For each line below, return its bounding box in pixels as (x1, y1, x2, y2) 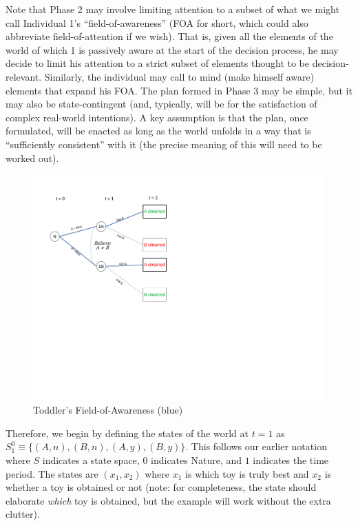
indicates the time (253, 453, 329, 467)
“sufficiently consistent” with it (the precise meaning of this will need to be (6, 136, 322, 151)
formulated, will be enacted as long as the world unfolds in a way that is (6, 123, 311, 138)
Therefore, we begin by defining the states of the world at (6, 425, 249, 440)
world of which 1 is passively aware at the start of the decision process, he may (6, 42, 339, 57)
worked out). (6, 150, 59, 165)
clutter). (6, 507, 40, 521)
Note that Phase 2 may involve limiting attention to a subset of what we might (6, 2, 339, 16)
